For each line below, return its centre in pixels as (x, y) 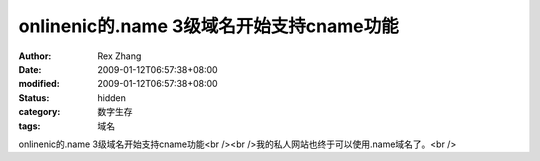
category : (39, 112)
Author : (35, 56)
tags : (29, 126)
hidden (112, 97)
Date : (30, 69)
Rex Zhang (119, 56)
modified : (39, 84)
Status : (34, 97)
